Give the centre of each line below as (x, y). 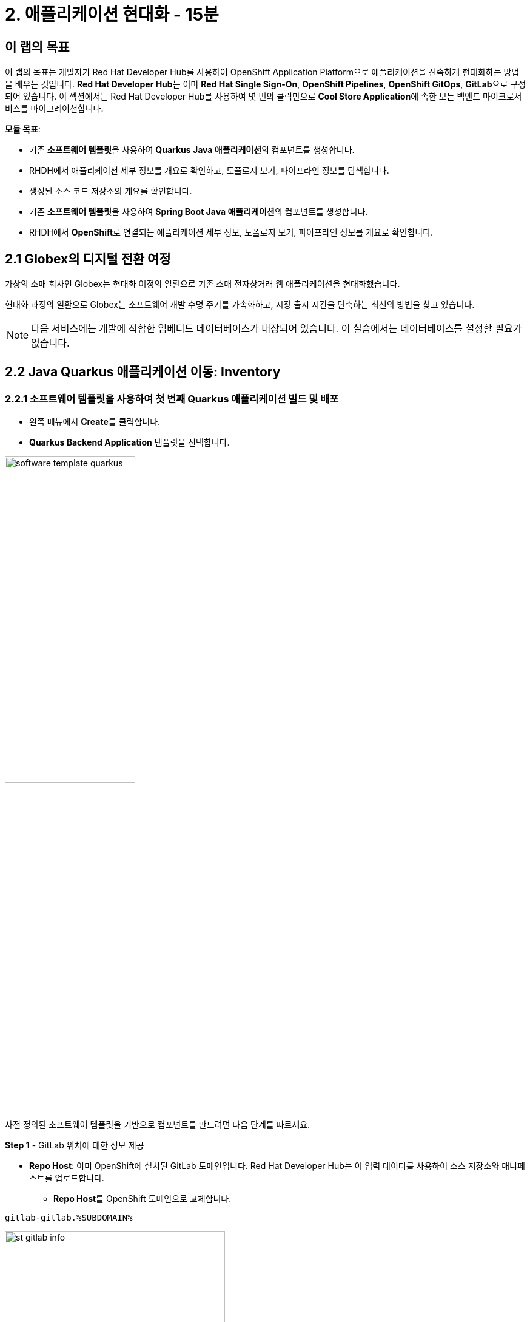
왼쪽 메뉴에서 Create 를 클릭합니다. (95, 422)
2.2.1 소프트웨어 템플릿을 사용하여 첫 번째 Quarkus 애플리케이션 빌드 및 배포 (172, 398)
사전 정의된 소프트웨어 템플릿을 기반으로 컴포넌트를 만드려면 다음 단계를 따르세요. (158, 1125)
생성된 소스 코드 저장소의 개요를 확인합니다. (111, 191)
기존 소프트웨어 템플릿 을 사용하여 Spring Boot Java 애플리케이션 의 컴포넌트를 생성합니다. (199, 212)
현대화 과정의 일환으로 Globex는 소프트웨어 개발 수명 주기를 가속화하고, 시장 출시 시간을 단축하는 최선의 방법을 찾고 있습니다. (240, 305)
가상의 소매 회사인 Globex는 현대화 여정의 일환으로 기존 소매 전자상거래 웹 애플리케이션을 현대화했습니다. (203, 284)
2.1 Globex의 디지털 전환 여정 (88, 259)
